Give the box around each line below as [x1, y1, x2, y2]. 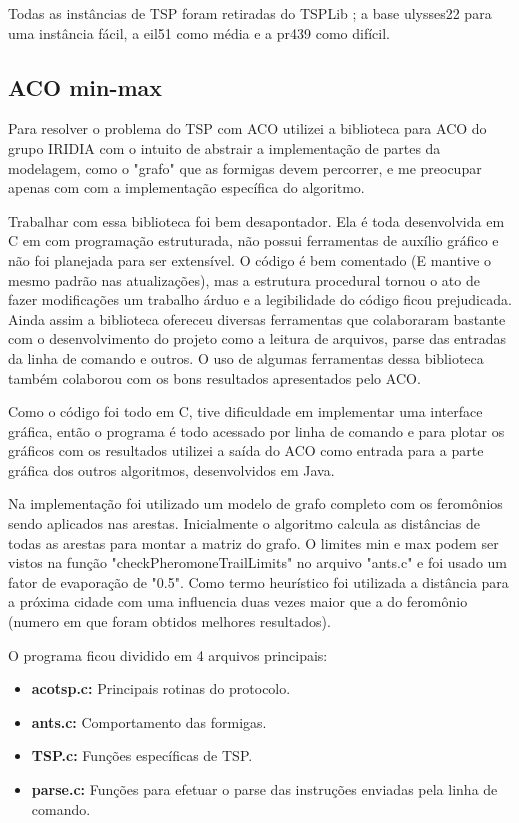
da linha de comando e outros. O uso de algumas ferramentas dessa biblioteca [8, 347, 484, 368]
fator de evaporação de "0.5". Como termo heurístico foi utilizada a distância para [8, 571, 509, 592]
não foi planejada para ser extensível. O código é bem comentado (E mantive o [8, 249, 492, 270]
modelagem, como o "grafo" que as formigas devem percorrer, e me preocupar [8, 157, 482, 178]
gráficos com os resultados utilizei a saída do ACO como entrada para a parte [8, 440, 484, 461]
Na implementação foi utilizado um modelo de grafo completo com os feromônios [8, 493, 503, 514]
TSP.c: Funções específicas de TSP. [31, 745, 253, 766]
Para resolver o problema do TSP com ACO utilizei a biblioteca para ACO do [8, 118, 487, 139]
